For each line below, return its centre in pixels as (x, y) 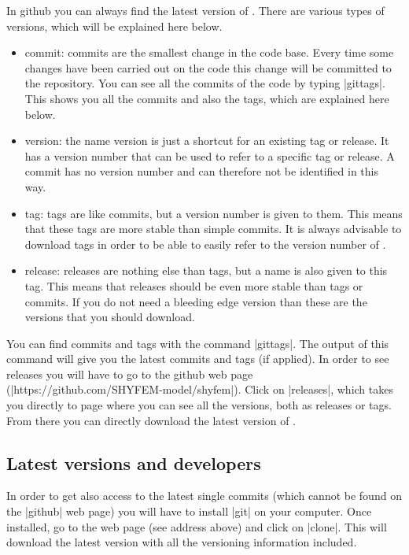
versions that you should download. (110, 317)
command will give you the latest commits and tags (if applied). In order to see (198, 359)
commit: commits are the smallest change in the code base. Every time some (209, 52)
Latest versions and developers (134, 462)
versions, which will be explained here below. (114, 26)
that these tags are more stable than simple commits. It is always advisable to (213, 229)
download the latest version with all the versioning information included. (182, 542)
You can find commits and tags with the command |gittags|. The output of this (198, 343)
